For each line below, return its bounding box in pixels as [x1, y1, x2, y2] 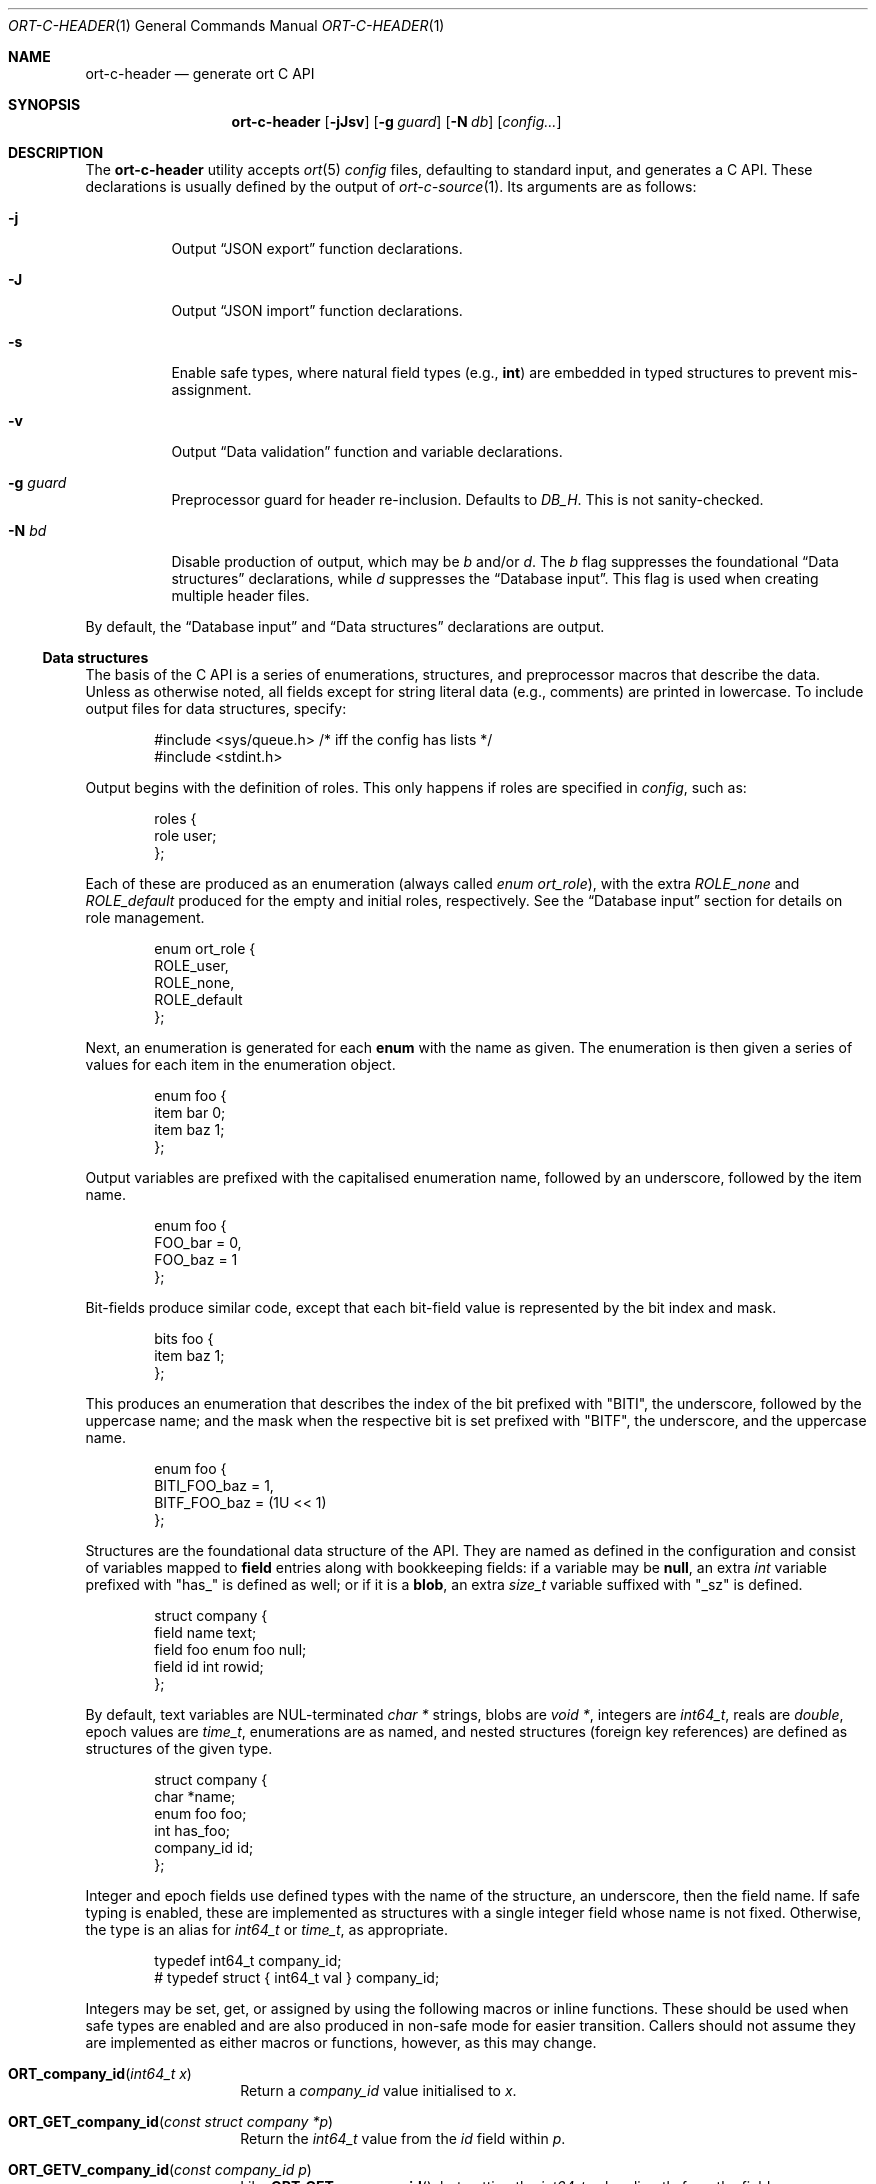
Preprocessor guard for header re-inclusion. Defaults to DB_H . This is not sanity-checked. [171, 491, 764, 508]
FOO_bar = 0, [154, 1234, 242, 1251]
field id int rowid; [154, 1658, 264, 1675]
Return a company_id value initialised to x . [240, 2082, 517, 2099]
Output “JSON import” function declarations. [171, 302, 463, 319]
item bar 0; [154, 1104, 226, 1121]
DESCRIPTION [8, 144, 104, 161]
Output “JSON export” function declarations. [171, 240, 463, 257]
